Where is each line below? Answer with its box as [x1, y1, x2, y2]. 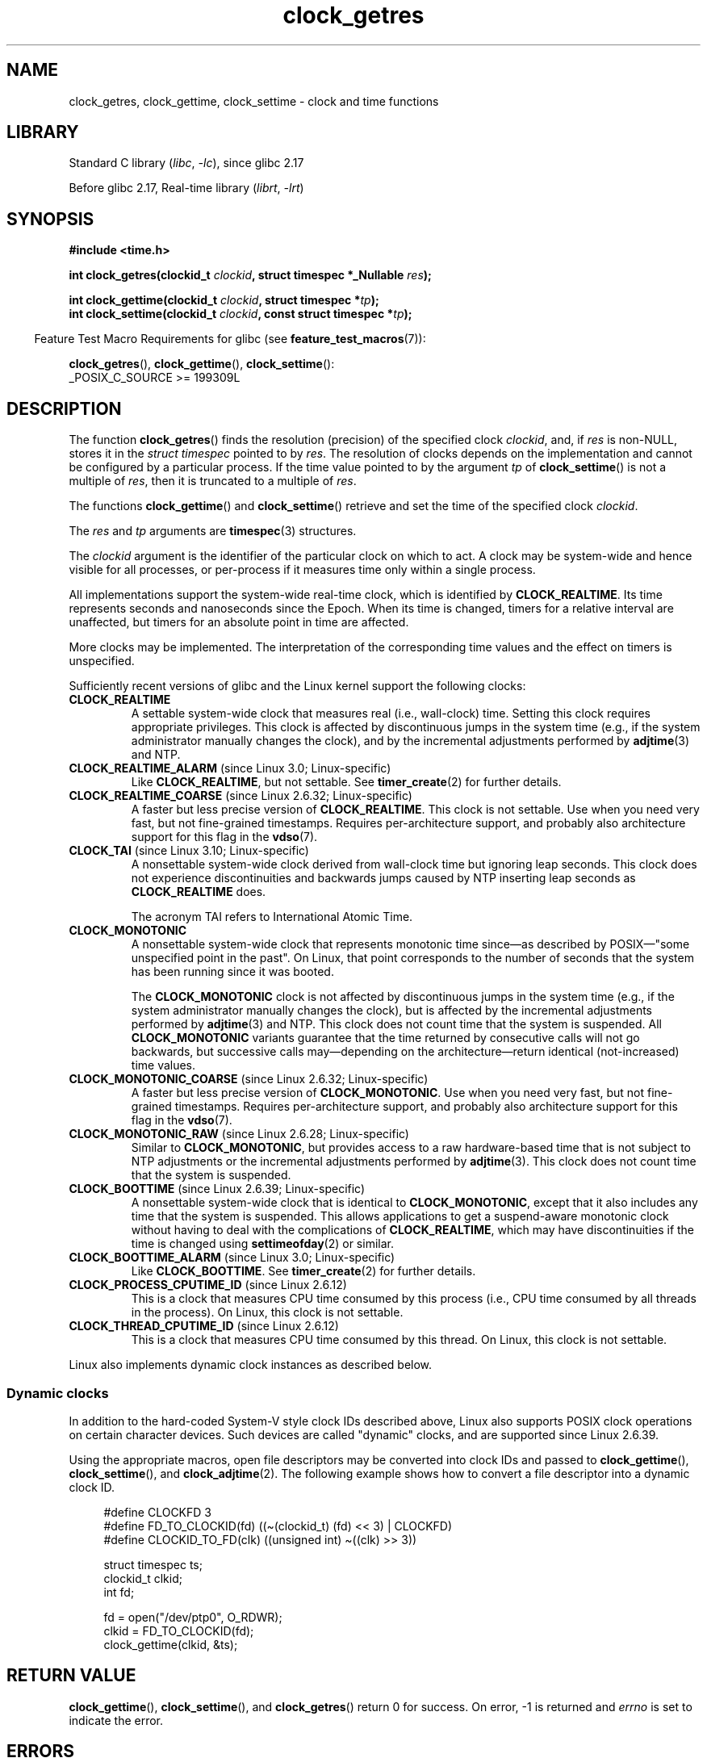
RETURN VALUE [6, 1665, 136, 1686]
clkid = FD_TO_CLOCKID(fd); [103, 1623, 254, 1638]
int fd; [103, 1584, 135, 1599]
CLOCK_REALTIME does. [131, 885, 266, 899]
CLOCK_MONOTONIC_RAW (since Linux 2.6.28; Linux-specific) [69, 1127, 409, 1141]
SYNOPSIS [6, 208, 94, 229]
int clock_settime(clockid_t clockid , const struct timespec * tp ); [69, 307, 412, 321]
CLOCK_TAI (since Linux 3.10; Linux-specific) [69, 843, 309, 858]
